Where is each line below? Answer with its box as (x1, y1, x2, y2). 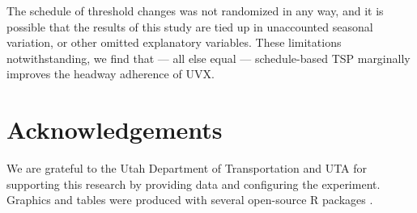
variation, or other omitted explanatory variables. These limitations (6, 34, 342, 51)
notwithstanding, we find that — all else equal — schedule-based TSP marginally (6, 49, 411, 66)
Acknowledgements (6, 113, 223, 146)
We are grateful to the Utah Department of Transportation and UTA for (6, 160, 368, 177)
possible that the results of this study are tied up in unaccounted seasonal (6, 18, 373, 35)
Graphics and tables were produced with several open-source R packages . (6, 191, 373, 208)
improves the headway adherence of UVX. (6, 65, 215, 82)
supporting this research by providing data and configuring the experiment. (6, 175, 381, 192)
